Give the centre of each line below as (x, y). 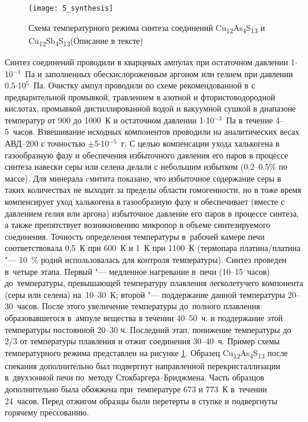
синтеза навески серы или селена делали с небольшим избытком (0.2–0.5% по (146, 166)
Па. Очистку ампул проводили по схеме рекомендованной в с (144, 85)
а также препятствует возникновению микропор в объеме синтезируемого (138, 225)
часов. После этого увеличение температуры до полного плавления (138, 306)
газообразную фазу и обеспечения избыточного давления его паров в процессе (147, 155)
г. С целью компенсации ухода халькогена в (200, 143)
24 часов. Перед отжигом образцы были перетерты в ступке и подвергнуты (141, 400)
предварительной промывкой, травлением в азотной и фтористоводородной (140, 96)
